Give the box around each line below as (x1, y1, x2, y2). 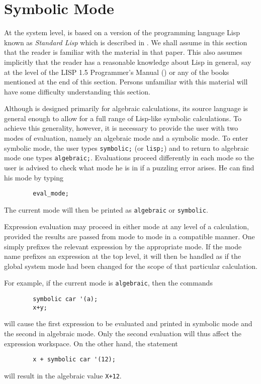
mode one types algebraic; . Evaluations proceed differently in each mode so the (4, 152, 254, 163)
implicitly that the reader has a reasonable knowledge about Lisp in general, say (4, 56, 251, 67)
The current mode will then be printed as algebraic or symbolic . (4, 204, 208, 215)
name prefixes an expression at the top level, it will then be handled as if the (4, 251, 241, 261)
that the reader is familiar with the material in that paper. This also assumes (4, 47, 242, 57)
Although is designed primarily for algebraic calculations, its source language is (4, 103, 248, 114)
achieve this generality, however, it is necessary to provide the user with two (4, 123, 238, 133)
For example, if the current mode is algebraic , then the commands (4, 277, 213, 288)
